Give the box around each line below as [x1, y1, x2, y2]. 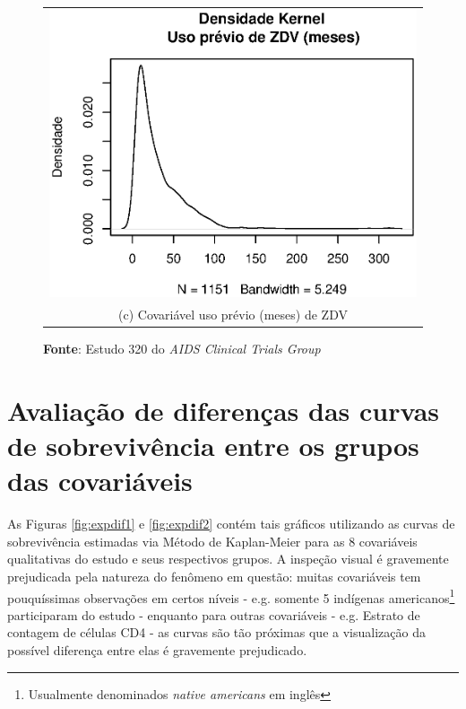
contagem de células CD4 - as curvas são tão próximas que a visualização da [7, 623, 426, 642]
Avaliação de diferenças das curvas [7, 391, 440, 428]
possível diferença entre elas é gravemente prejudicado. [7, 641, 307, 660]
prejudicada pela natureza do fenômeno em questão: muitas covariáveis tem [7, 567, 421, 586]
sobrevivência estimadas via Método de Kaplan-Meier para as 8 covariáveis [7, 531, 418, 550]
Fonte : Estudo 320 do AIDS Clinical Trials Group [43, 339, 321, 358]
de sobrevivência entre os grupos [7, 427, 419, 464]
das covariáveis [7, 462, 193, 499]
